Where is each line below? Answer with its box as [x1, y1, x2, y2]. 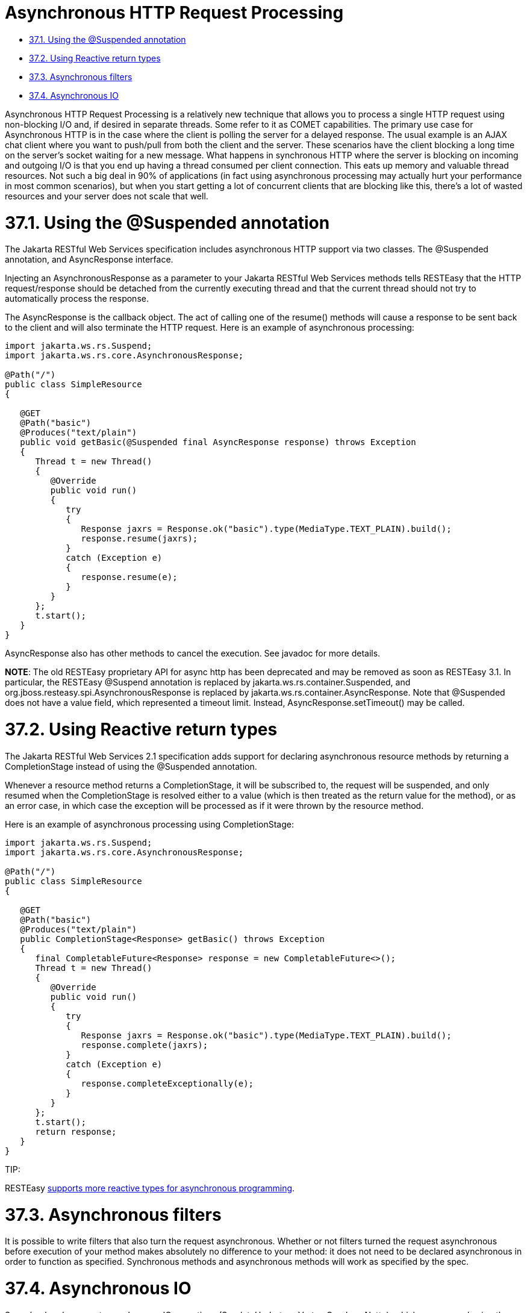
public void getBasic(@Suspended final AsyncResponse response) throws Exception [20, 437, 416, 448]
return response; [35, 1126, 117, 1137]
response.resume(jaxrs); [81, 534, 198, 544]
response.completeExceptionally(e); [81, 1078, 254, 1088]
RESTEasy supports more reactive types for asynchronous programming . [5, 1182, 295, 1193]
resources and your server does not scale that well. [5, 190, 208, 201]
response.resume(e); [81, 572, 178, 582]
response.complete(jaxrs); [81, 1040, 208, 1050]
